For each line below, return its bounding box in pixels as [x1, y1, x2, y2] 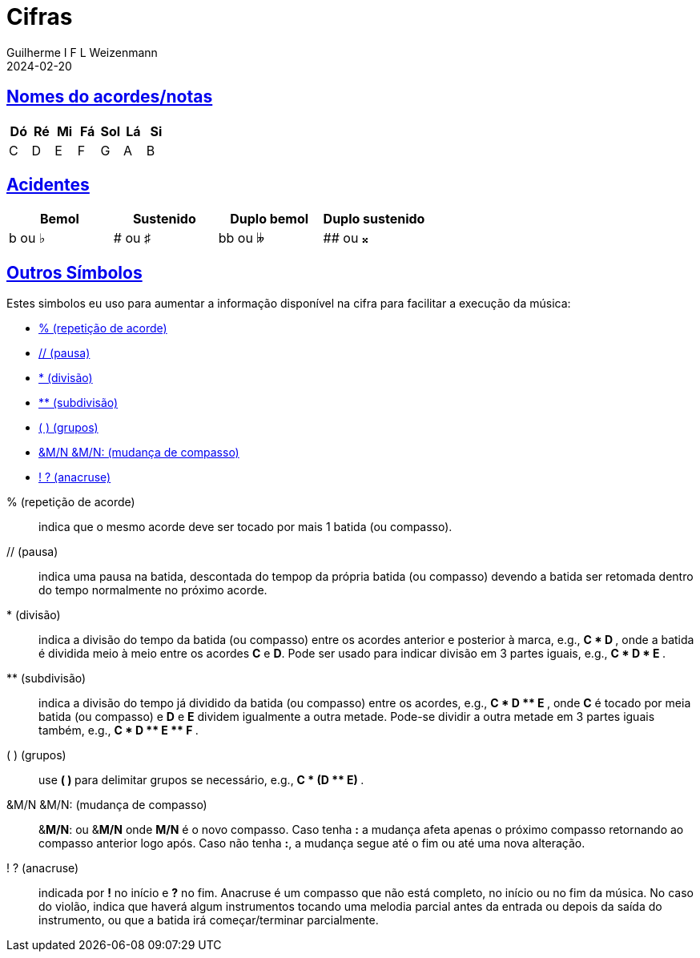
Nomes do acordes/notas [6, 87, 213, 107]
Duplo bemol [230, 211, 309, 227]
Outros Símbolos [6, 262, 143, 283]
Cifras [6, 3, 73, 30]
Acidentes [6, 175, 90, 195]
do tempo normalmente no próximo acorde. [38, 583, 268, 598]
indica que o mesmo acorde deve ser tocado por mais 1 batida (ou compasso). [38, 520, 453, 534]
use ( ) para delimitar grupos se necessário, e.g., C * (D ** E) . [38, 773, 364, 787]
